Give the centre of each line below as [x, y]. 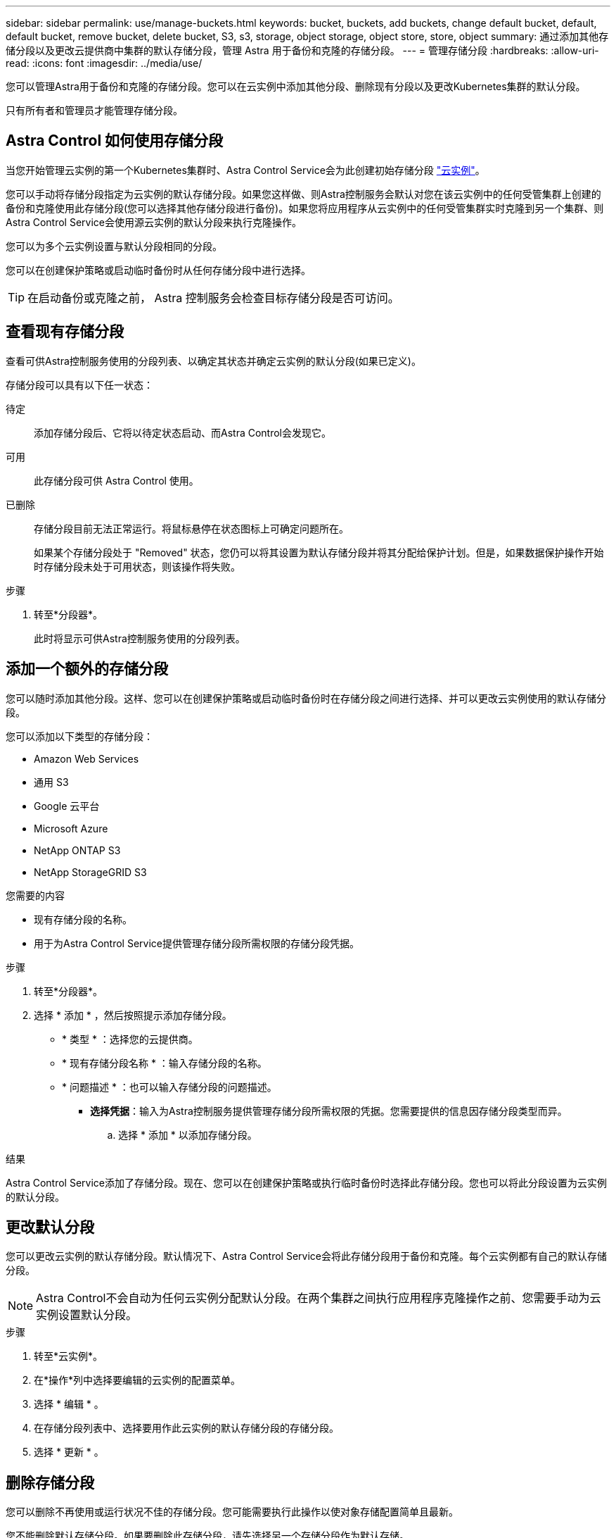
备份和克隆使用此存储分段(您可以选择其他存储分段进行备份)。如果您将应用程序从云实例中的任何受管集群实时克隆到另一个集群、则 [305, 208]
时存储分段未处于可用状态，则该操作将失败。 [137, 566]
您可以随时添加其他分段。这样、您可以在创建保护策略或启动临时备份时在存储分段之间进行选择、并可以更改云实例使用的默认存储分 [306, 698]
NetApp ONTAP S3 [77, 850]
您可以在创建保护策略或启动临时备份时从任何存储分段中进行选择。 [158, 270]
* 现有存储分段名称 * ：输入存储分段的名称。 [165, 1063]
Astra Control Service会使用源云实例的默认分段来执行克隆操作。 [154, 222]
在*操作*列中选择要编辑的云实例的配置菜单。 [137, 1380]
